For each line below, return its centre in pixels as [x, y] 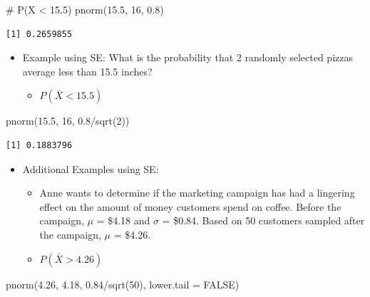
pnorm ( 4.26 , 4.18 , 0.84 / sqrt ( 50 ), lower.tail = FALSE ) [123, 284]
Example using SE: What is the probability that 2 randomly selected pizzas [187, 57]
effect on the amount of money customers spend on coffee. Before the [190, 206]
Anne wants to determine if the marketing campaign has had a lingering [197, 193]
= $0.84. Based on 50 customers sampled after [263, 220]
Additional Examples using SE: [91, 168]
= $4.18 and [123, 220]
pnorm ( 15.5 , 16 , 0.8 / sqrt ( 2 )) [68, 121]
